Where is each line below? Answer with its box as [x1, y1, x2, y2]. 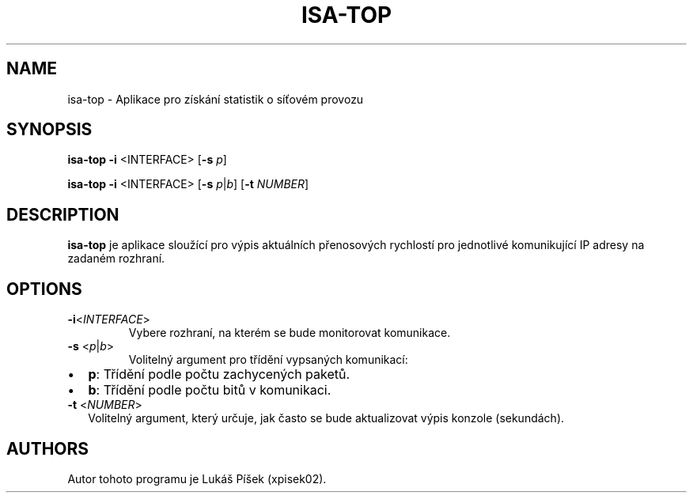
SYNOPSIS [6, 119, 93, 140]
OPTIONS [6, 278, 82, 299]
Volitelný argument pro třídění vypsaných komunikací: [128, 353, 408, 367]
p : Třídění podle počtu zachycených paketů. [88, 366, 350, 383]
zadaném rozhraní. [67, 251, 165, 266]
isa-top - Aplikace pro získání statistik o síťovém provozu [67, 92, 364, 106]
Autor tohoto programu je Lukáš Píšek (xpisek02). [67, 471, 327, 486]
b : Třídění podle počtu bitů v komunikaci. [88, 382, 331, 399]
